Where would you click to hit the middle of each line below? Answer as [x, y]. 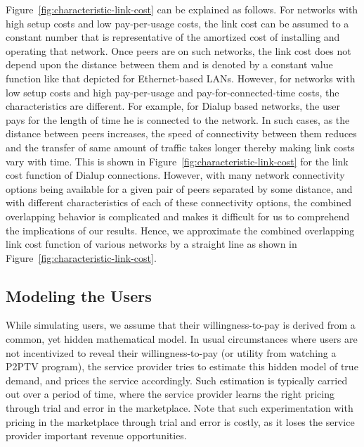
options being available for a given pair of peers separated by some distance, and [179, 188]
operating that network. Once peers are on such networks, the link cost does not [178, 50]
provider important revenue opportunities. [96, 435]
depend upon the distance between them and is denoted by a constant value [169, 64]
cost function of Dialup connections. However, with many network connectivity [175, 175]
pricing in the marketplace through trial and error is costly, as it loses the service [180, 421]
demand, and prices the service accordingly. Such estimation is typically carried [177, 380]
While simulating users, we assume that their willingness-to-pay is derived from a [181, 325]
